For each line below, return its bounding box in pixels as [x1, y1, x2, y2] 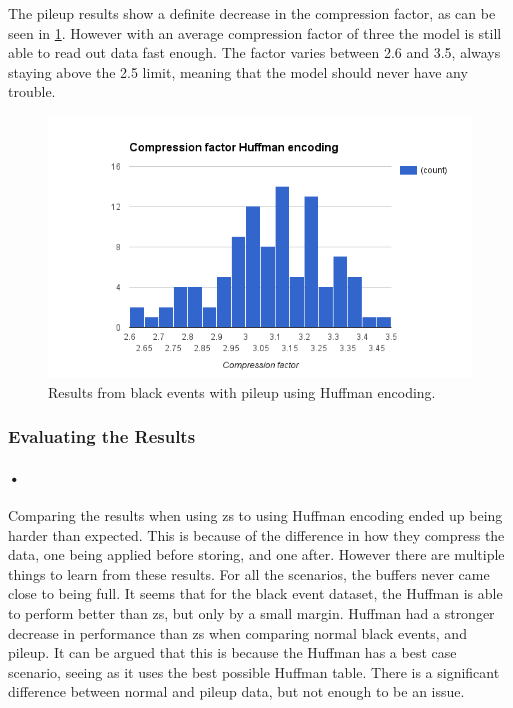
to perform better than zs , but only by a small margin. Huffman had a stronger [8, 602, 495, 623]
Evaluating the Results [8, 424, 196, 449]
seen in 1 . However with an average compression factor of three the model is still [8, 22, 502, 43]
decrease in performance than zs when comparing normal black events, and [8, 622, 467, 643]
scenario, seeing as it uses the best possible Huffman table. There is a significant [8, 661, 500, 682]
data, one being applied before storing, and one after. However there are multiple [8, 544, 505, 565]
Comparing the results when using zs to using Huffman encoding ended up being [8, 504, 503, 525]
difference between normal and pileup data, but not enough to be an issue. [8, 681, 465, 702]
